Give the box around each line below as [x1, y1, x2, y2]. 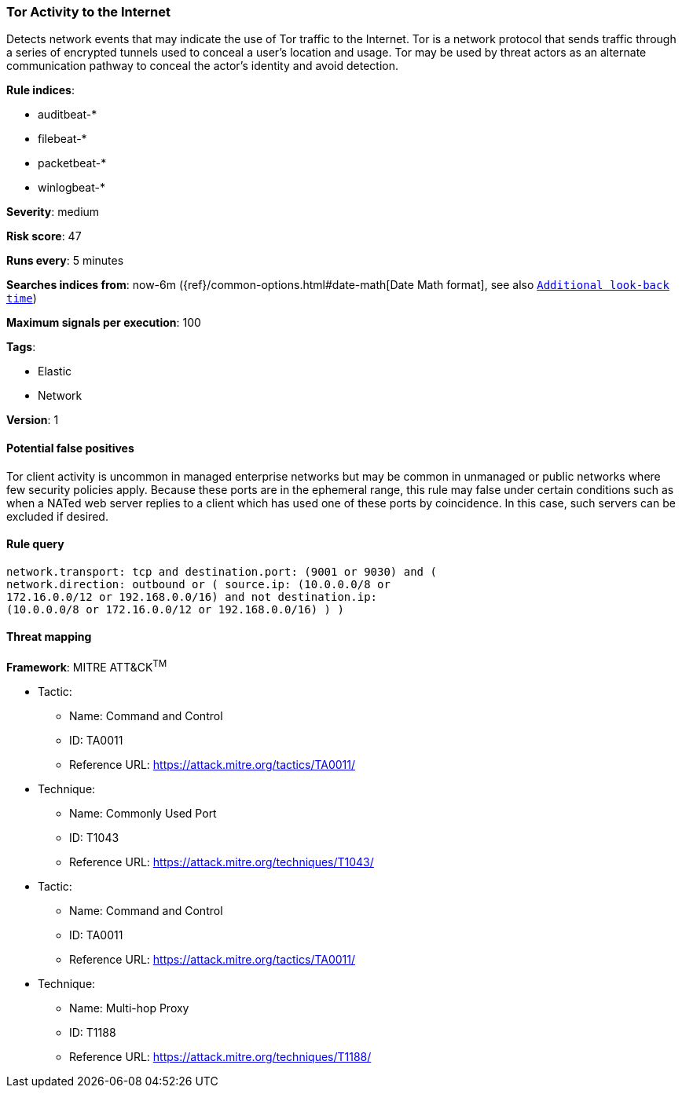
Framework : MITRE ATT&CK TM [6, 658, 167, 674]
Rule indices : [6, 83, 75, 97]
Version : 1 [6, 413, 59, 427]
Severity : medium [6, 205, 100, 219]
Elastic [38, 364, 72, 379]
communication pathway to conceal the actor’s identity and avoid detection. [6, 59, 398, 73]
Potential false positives [6, 441, 134, 455]
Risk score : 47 [6, 229, 82, 243]
